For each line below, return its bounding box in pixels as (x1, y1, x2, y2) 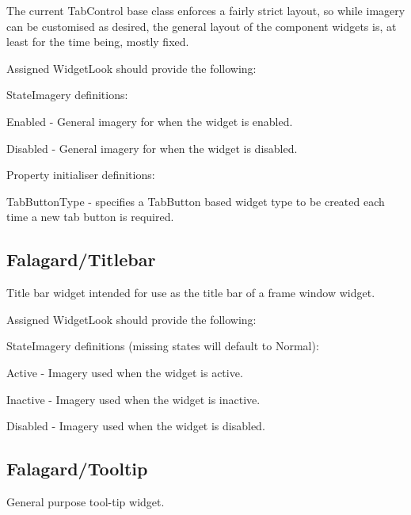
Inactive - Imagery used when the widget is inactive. (6, 391, 261, 407)
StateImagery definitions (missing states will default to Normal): (6, 338, 319, 354)
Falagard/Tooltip (6, 456, 148, 481)
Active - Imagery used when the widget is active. (6, 364, 243, 380)
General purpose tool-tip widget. (6, 493, 165, 509)
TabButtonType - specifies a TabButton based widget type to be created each (6, 193, 385, 209)
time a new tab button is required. (6, 208, 174, 225)
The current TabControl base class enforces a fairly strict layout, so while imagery (6, 2, 405, 18)
